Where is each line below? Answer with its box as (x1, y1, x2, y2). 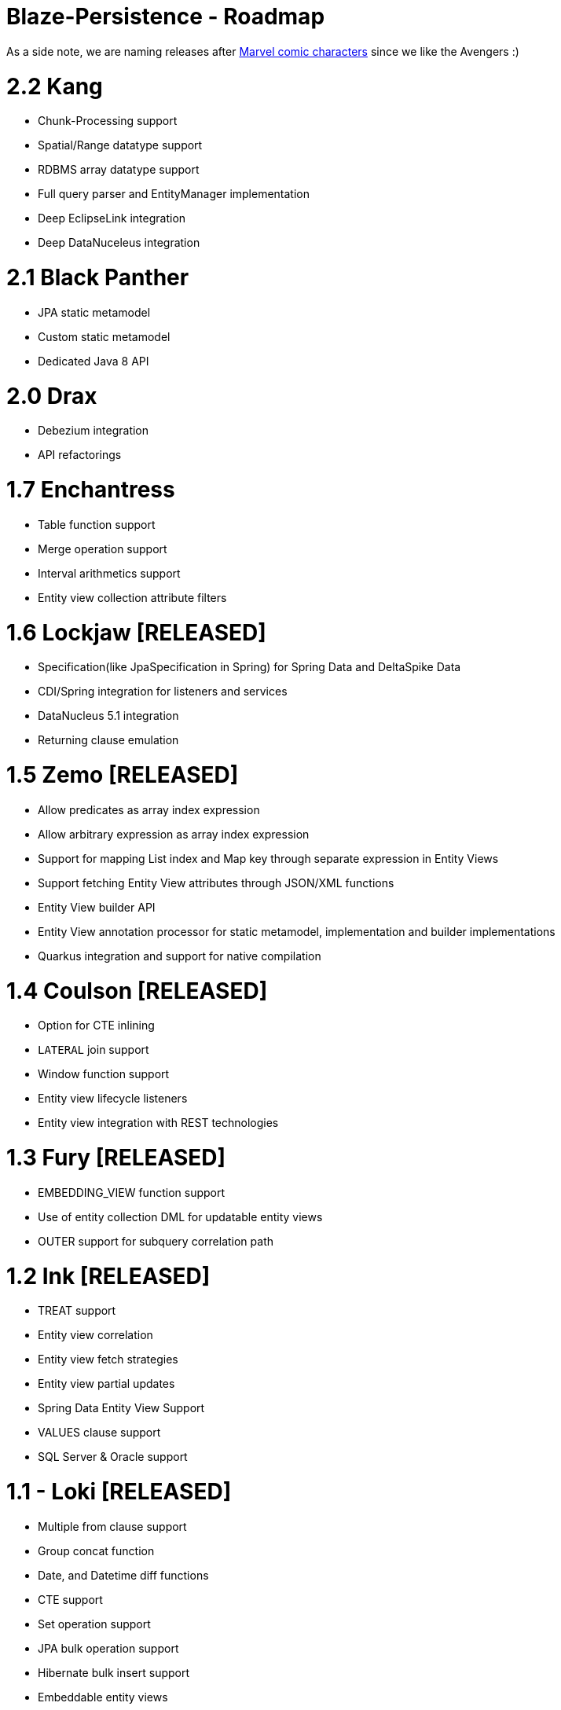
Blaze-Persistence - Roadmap (6, 3, 325, 30)
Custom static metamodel (38, 329, 170, 343)
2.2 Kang (6, 72, 103, 100)
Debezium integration (38, 424, 149, 438)
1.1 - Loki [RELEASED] (6, 1478, 232, 1505)
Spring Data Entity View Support (38, 1401, 205, 1415)
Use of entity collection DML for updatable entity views (38, 1209, 323, 1224)
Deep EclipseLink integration (38, 211, 186, 226)
